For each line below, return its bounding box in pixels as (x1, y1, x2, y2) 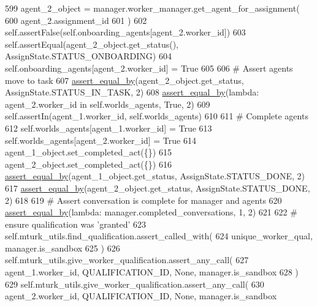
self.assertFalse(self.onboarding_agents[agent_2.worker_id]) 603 (5, 26, 246, 39)
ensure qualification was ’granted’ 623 (5, 217, 147, 230)
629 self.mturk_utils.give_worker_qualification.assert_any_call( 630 (5, 277, 264, 290)
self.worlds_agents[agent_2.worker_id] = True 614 (5, 133, 196, 146)
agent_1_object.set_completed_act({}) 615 (5, 146, 172, 159)
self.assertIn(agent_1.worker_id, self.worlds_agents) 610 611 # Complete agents (5, 110, 308, 122)
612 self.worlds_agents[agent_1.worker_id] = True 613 (5, 121, 212, 134)
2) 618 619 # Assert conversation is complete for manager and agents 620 (5, 193, 282, 206)
